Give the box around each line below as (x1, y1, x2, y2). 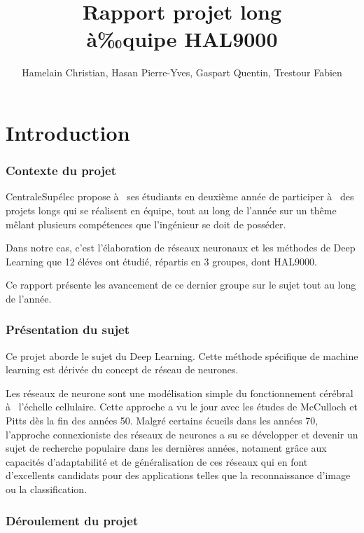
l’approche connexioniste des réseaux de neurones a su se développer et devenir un (6, 427, 358, 441)
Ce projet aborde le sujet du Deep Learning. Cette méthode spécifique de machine (6, 348, 358, 363)
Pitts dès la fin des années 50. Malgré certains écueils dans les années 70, (6, 413, 318, 428)
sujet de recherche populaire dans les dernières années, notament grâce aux (6, 441, 327, 455)
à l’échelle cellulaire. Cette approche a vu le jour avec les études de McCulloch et (6, 399, 358, 414)
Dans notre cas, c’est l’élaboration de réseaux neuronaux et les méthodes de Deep (6, 240, 356, 255)
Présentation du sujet (6, 321, 130, 338)
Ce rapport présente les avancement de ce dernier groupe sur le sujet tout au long (6, 277, 356, 292)
